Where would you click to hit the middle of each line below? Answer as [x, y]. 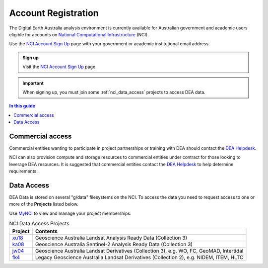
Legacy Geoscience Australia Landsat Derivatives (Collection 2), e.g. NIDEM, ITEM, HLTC [139, 257]
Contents [46, 231]
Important [33, 83]
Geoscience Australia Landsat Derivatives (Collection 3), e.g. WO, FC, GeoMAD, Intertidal [139, 251]
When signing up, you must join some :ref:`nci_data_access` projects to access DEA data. [114, 92]
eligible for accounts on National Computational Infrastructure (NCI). [79, 34]
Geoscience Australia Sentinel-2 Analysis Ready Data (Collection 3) [114, 244]
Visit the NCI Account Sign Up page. [60, 67]
